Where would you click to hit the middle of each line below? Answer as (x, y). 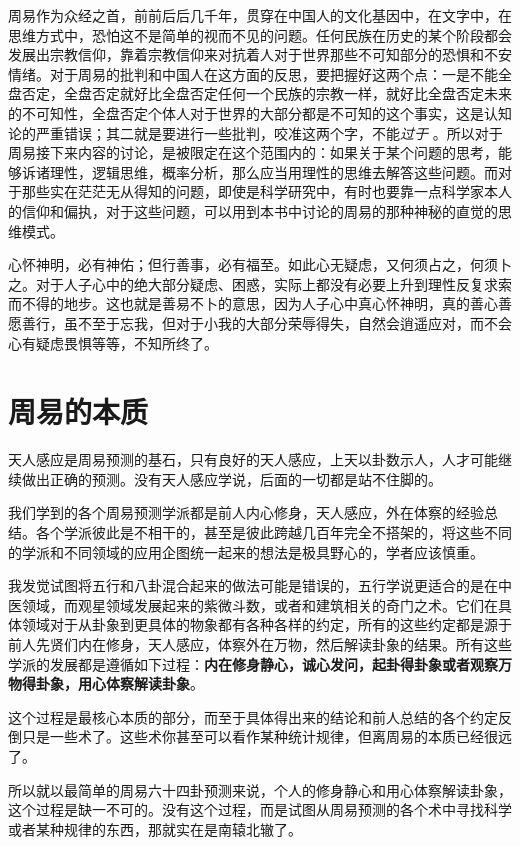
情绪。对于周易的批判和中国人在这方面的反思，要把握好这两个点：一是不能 (253, 73)
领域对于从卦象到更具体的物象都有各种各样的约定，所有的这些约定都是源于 (266, 624)
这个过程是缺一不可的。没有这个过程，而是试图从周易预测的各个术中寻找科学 (260, 809)
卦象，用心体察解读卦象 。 (119, 683)
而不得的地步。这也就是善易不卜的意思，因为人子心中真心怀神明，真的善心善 (260, 303)
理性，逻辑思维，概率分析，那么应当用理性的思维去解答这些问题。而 (273, 171)
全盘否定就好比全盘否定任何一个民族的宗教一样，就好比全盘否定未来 (287, 93)
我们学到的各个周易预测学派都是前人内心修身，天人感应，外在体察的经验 (246, 512)
